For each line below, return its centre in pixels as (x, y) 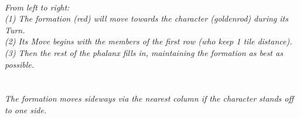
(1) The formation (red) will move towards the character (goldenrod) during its (146, 18)
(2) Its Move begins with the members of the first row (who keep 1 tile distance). (149, 41)
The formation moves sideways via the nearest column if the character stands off (149, 98)
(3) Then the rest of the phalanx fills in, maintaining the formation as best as (144, 52)
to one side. (26, 110)
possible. (20, 64)
